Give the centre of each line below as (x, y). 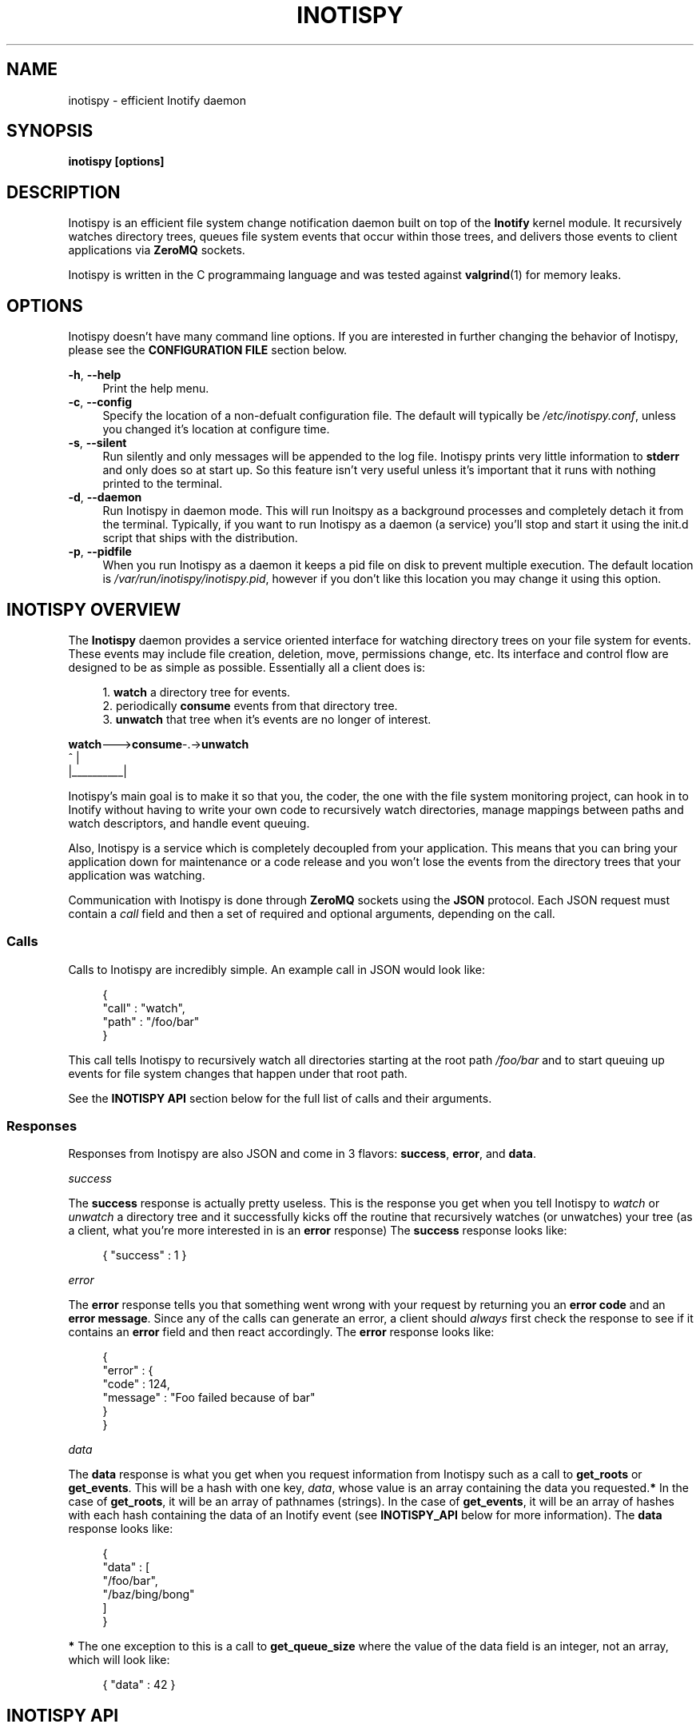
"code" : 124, (136, 1384)
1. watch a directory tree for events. (197, 692)
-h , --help (95, 375)
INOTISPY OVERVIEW (94, 609)
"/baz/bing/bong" (149, 1594)
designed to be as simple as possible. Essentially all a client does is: (247, 667)
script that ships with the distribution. (200, 538)
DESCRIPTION (64, 192)
